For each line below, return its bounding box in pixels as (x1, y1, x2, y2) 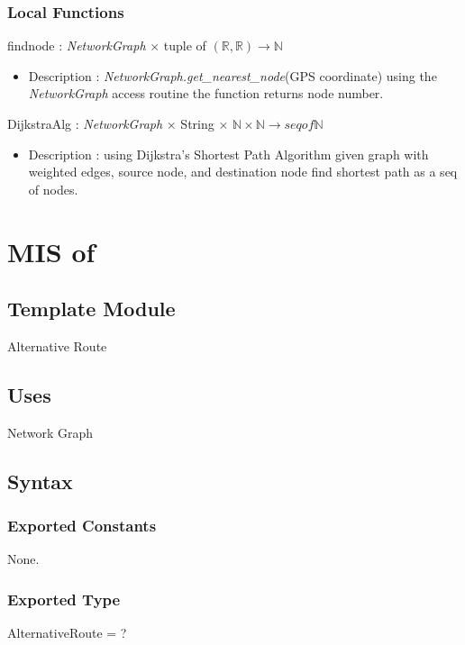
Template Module (7, 295, 176, 322)
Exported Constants (7, 514, 157, 537)
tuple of (163, 36, 206, 55)
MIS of (7, 232, 96, 269)
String (180, 114, 214, 132)
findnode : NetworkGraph (7, 36, 146, 55)
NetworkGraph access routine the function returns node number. (28, 84, 384, 103)
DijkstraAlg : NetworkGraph (7, 114, 163, 132)
